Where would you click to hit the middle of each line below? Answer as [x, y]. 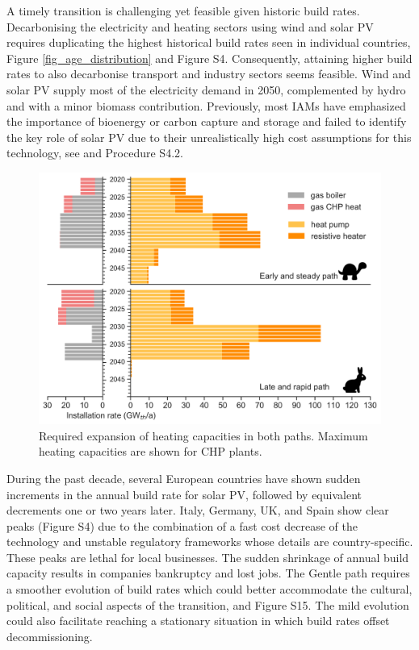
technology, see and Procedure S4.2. [95, 153]
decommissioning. [50, 636]
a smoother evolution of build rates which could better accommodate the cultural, [209, 589]
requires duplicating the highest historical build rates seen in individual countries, [209, 42]
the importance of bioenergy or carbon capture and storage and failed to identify [207, 121]
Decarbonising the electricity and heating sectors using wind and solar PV [190, 26]
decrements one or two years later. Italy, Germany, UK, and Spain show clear [198, 510]
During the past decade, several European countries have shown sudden [184, 478]
